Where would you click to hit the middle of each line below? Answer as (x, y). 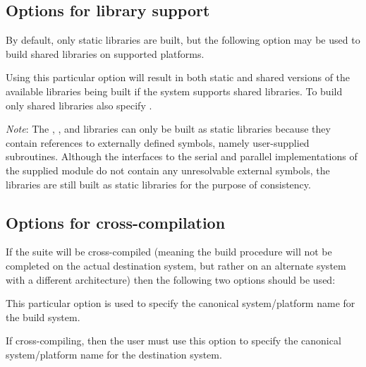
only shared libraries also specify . (79, 105)
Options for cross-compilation (116, 222)
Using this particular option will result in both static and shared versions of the (178, 77)
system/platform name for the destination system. (114, 354)
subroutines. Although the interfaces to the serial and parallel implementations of (182, 156)
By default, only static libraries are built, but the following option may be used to (183, 40)
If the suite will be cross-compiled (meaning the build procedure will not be (169, 252)
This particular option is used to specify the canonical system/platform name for (181, 303)
